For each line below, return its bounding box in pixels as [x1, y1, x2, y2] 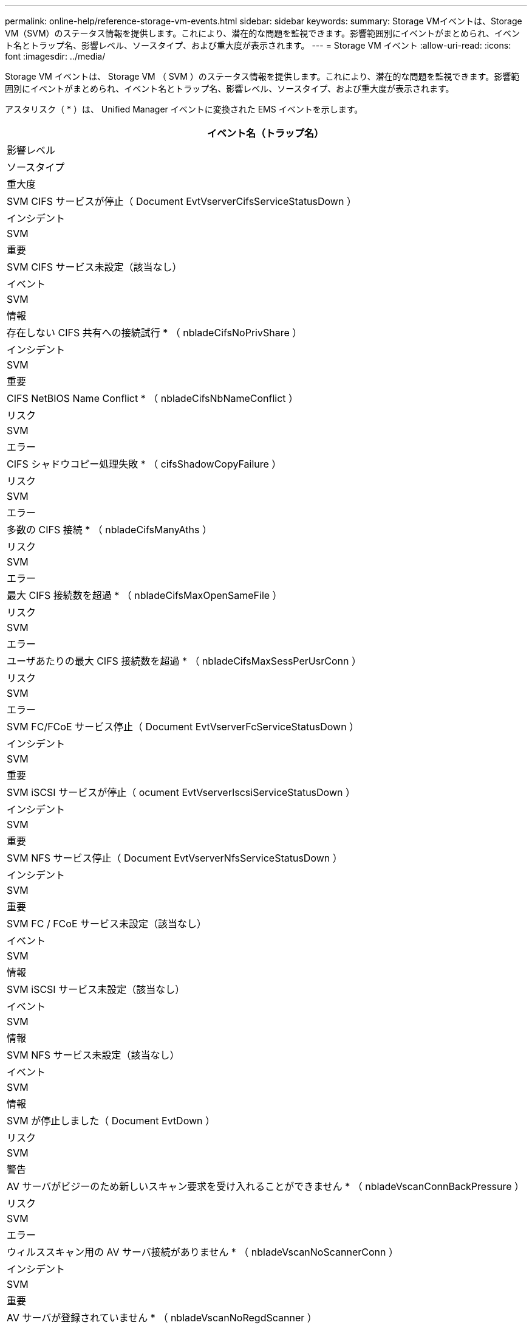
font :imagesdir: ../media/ [5, 51, 106, 61]
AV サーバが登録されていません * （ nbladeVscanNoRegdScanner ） [7, 1312, 317, 1324]
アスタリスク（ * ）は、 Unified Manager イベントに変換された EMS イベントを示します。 [5, 104, 363, 114]
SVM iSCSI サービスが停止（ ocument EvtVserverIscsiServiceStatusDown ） [7, 786, 355, 798]
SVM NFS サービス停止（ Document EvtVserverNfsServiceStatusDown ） [7, 852, 343, 864]
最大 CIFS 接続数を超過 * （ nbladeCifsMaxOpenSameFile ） [7, 589, 282, 601]
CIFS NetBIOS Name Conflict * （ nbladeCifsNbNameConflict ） [7, 392, 299, 404]
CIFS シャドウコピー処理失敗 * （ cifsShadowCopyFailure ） [7, 458, 282, 470]
